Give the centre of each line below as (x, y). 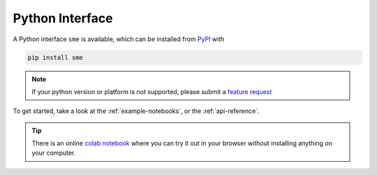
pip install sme (56, 57)
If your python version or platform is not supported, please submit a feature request (152, 91)
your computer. (54, 153)
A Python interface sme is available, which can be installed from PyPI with (119, 39)
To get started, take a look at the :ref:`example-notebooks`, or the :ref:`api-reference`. (136, 111)
